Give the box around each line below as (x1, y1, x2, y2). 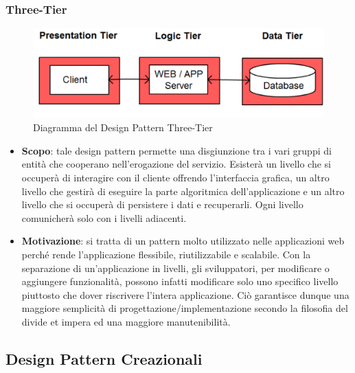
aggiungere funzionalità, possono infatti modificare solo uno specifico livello (21, 274, 339, 289)
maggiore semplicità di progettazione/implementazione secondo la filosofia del (21, 301, 348, 315)
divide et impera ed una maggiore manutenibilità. (21, 314, 231, 328)
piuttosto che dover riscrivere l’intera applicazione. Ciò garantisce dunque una (21, 287, 350, 302)
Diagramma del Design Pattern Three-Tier (33, 120, 213, 135)
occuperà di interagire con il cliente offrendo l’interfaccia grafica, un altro (21, 170, 330, 185)
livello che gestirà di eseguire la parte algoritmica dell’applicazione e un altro (21, 183, 345, 198)
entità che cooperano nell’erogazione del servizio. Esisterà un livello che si (21, 157, 331, 171)
